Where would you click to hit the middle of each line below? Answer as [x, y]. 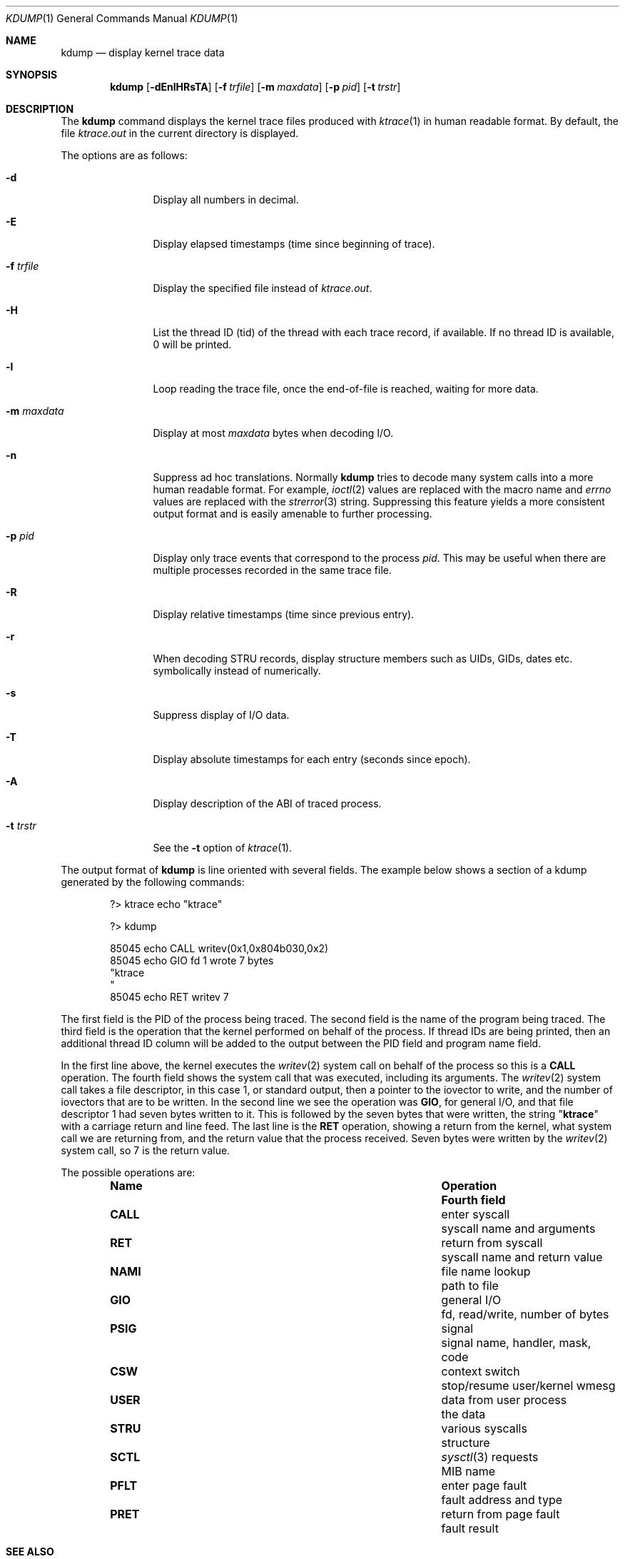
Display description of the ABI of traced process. [267, 803]
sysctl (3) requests [490, 1457]
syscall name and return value [522, 1257]
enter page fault [484, 1485]
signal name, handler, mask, [516, 1343]
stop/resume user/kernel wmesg [528, 1386]
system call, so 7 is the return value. [146, 1150]
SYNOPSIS [32, 75]
